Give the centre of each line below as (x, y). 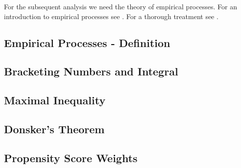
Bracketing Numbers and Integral (91, 71)
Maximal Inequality (55, 100)
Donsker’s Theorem (54, 129)
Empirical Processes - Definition (87, 42)
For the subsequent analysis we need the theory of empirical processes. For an (120, 6)
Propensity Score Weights (71, 157)
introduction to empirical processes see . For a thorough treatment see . (111, 16)
